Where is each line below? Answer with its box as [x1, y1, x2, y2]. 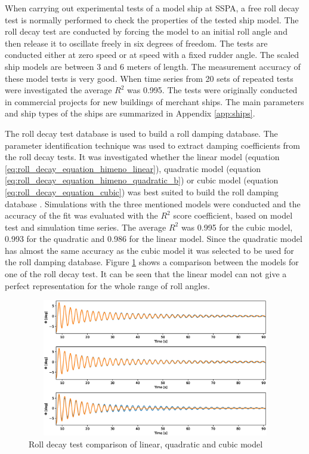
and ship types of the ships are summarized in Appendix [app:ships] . [5, 107, 255, 119]
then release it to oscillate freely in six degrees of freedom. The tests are [5, 36, 268, 49]
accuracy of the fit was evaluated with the [5, 209, 158, 222]
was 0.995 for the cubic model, [181, 220, 293, 233]
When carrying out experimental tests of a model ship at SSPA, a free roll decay [5, 2, 299, 14]
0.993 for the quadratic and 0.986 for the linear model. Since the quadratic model [5, 232, 302, 245]
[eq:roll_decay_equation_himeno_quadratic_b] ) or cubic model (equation [5, 174, 279, 186]
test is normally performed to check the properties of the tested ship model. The [5, 13, 299, 26]
